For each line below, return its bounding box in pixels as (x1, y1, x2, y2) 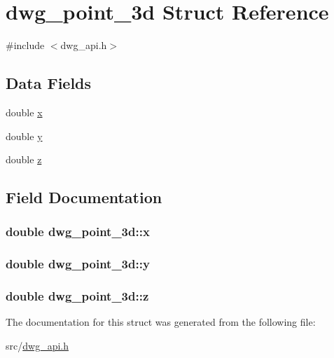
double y (6, 128, 43, 143)
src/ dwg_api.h (6, 338, 69, 352)
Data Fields (6, 72, 92, 94)
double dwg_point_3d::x (6, 223, 150, 240)
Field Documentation (6, 186, 162, 208)
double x (6, 104, 43, 119)
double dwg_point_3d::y (6, 255, 150, 273)
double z (6, 152, 42, 167)
